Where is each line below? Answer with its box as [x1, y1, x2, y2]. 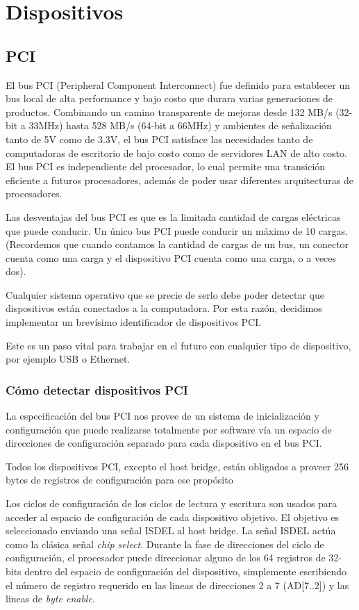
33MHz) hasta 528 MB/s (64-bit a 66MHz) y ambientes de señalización [28, 118, 332, 133]
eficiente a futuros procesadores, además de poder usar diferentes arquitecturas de [6, 172, 353, 187]
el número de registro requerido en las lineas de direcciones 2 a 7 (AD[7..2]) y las [6, 577, 349, 592]
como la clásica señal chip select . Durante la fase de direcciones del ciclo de [6, 536, 324, 551]
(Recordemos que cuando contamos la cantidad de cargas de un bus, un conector [6, 237, 349, 252]
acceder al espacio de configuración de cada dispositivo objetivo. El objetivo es [6, 509, 340, 524]
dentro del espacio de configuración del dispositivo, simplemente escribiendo [24, 564, 347, 579]
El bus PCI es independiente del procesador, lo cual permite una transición [6, 159, 326, 174]
